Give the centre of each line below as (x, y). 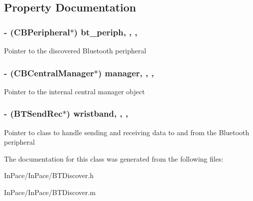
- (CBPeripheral (37, 32)
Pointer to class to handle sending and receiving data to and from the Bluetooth (127, 132)
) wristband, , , (97, 113)
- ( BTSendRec (33, 113)
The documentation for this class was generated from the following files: (114, 158)
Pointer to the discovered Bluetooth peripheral (75, 50)
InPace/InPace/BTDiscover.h (49, 175)
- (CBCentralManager (49, 73)
